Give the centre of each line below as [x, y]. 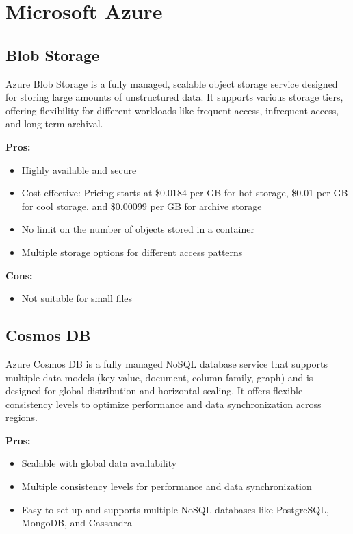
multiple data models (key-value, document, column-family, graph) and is [159, 377]
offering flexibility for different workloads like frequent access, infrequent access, [172, 110]
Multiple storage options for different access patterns [132, 252]
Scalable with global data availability [99, 463]
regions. [22, 417]
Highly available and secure [79, 169]
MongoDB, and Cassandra [77, 523]
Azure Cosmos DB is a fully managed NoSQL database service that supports [167, 363]
